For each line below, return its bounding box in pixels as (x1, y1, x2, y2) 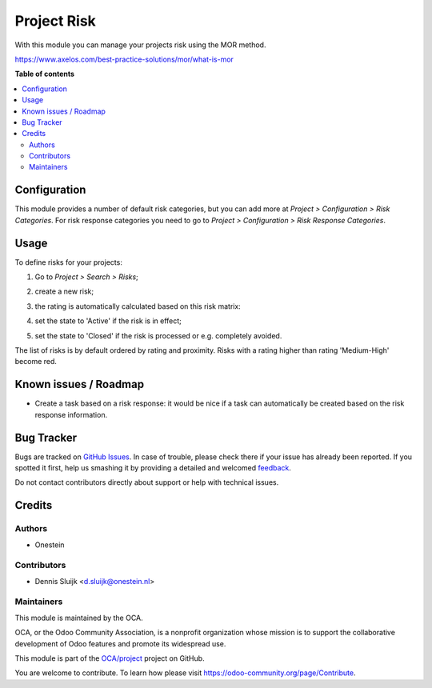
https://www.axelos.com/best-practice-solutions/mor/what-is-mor (14, 54, 234, 64)
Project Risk (14, 12, 96, 30)
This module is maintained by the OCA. (14, 613, 143, 622)
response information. (34, 410, 108, 419)
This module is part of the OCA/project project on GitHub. (14, 653, 205, 663)
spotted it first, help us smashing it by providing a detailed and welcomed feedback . (14, 462, 292, 472)
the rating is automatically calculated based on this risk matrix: (34, 301, 242, 311)
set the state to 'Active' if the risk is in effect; (34, 316, 182, 326)
